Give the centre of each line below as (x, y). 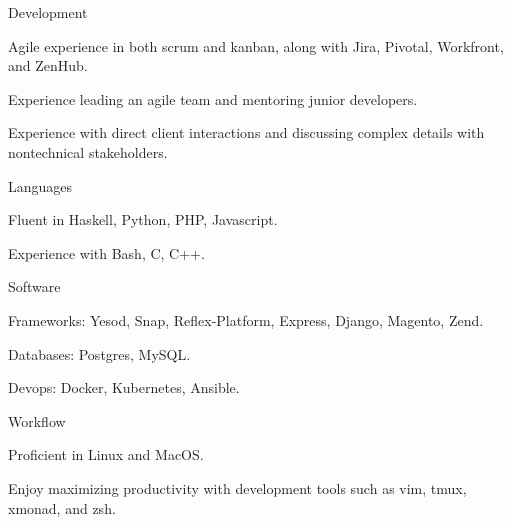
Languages (40, 185)
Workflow (37, 420)
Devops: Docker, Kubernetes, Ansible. (124, 387)
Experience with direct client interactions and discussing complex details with (246, 132)
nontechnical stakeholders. (88, 151)
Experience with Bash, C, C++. (106, 252)
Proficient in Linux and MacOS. (106, 454)
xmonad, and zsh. (62, 507)
